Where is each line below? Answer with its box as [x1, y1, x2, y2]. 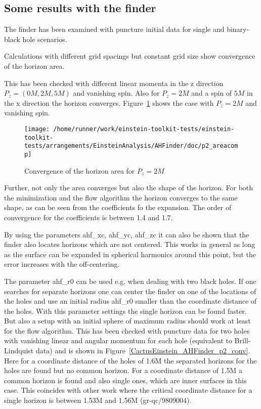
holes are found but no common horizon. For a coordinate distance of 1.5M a [4, 365, 243, 376]
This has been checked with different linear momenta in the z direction [4, 77, 224, 88]
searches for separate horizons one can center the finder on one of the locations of [4, 285, 256, 296]
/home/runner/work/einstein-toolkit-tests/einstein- [53, 125, 235, 133]
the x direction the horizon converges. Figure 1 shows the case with [4, 97, 214, 108]
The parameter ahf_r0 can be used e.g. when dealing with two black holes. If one [4, 275, 256, 286]
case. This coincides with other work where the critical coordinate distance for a [4, 385, 252, 395]
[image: [24, 125, 50, 133]
